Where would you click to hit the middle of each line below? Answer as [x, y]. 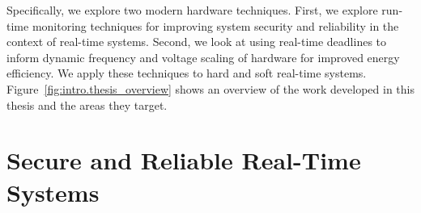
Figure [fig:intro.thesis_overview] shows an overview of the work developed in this [211, 88]
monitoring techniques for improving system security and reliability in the [215, 25]
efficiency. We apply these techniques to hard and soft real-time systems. [187, 73]
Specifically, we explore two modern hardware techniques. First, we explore [192, 10]
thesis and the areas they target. [87, 104]
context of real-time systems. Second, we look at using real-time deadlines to [197, 42]
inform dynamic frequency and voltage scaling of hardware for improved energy [203, 57]
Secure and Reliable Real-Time [184, 160]
